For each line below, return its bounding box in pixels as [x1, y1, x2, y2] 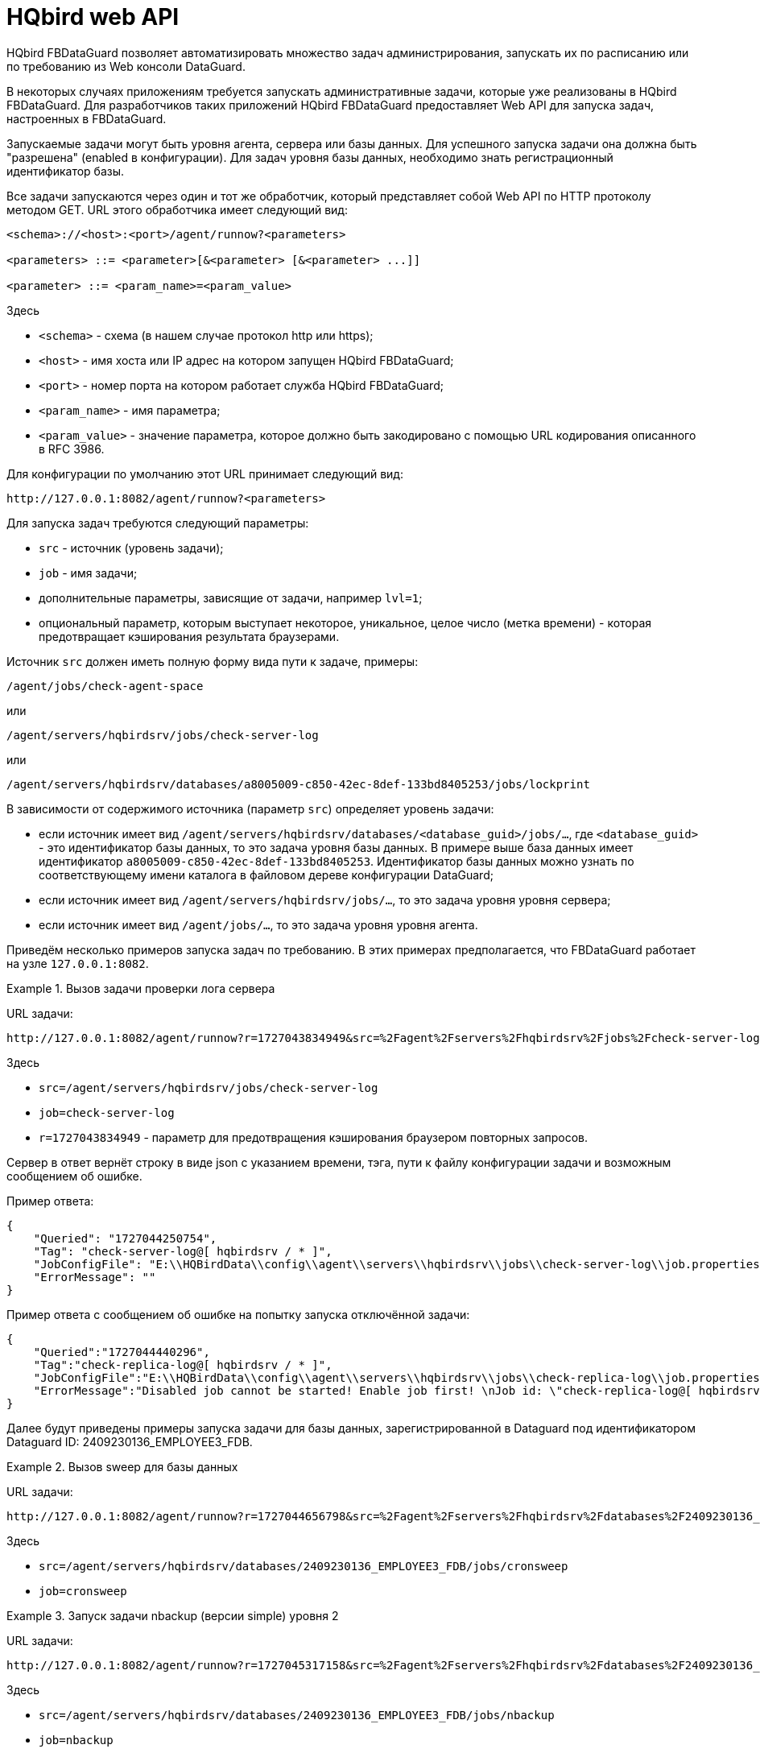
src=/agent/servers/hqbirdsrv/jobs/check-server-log [39, 1081, 378, 1094]
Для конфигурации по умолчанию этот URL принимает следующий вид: [6, 466, 403, 481]
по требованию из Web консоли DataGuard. [6, 59, 246, 73]
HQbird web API [6, 3, 180, 31]
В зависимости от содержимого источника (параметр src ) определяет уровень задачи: [6, 801, 494, 816]
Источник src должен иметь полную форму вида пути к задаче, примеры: [6, 654, 419, 668]
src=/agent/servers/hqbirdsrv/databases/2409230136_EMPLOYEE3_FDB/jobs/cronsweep [39, 1559, 568, 1573]
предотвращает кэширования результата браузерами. [39, 629, 340, 643]
